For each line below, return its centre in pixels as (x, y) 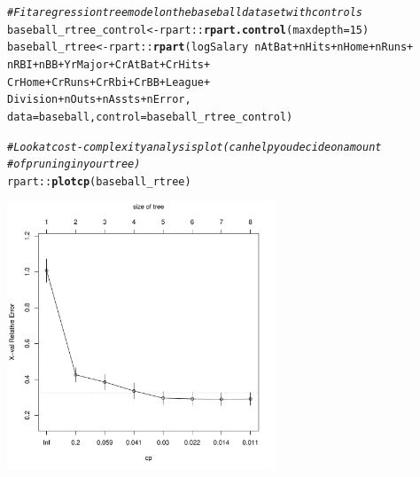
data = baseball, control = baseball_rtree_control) (150, 117)
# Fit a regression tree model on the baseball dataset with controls (185, 12)
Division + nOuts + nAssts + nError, (99, 100)
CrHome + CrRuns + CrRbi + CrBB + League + (109, 82)
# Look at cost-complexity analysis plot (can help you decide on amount (194, 147)
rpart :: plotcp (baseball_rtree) (99, 181)
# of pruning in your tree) (74, 164)
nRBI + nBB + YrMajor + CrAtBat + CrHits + (109, 64)
